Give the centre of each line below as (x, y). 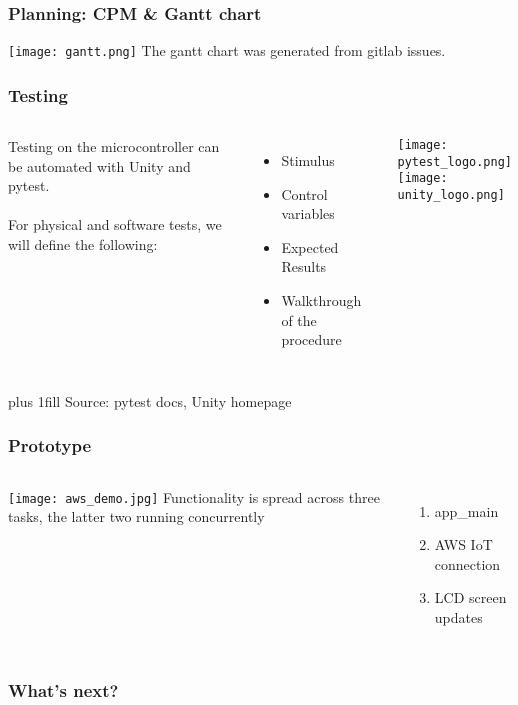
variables (308, 213)
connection (467, 563)
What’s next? (63, 689)
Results (304, 266)
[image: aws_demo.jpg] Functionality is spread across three (194, 496)
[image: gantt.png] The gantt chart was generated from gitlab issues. (227, 50)
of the (299, 319)
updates (458, 617)
